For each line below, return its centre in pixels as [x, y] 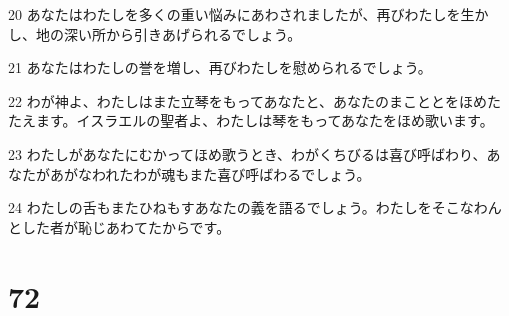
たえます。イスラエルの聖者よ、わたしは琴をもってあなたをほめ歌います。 [251, 120]
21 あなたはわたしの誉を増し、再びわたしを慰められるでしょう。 [220, 67]
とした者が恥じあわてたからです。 [119, 226]
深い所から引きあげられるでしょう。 [182, 33]
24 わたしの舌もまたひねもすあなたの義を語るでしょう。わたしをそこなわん [255, 207]
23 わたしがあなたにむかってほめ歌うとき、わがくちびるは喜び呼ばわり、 [247, 153]
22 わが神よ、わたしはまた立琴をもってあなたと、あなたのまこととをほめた [254, 100]
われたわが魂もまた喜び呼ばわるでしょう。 [231, 173]
